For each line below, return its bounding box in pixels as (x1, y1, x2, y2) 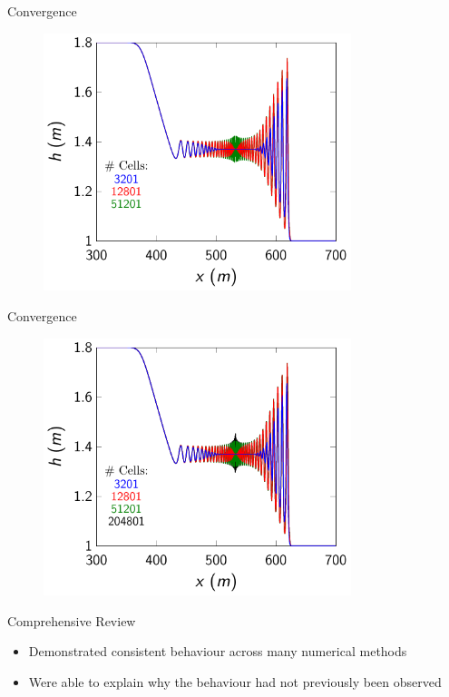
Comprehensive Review (7, 611, 136, 630)
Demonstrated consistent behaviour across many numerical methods (28, 642, 407, 661)
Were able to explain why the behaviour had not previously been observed (28, 672, 442, 692)
